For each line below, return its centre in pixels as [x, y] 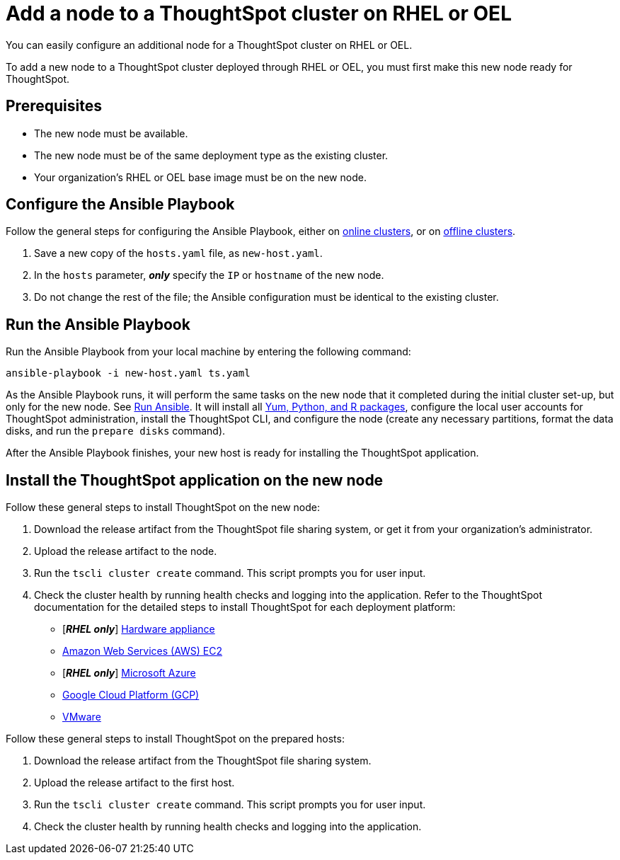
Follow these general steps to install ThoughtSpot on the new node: [163, 508]
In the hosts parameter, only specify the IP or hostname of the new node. [209, 275]
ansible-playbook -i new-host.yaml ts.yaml [128, 373]
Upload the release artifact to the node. [126, 551]
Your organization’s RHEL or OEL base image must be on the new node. [200, 177]
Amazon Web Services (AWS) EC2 [143, 651]
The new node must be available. [111, 133]
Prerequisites [54, 106]
